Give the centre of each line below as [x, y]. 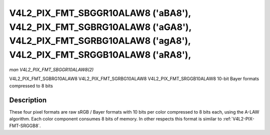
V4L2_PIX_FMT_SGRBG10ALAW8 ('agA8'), [100, 41]
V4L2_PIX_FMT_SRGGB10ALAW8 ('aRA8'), [100, 55]
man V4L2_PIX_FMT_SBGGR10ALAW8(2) [51, 69]
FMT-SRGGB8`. [25, 126]
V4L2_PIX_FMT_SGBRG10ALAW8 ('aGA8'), [100, 27]
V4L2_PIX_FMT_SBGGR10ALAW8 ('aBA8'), [100, 13]
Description [28, 100]
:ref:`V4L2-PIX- [238, 119]
